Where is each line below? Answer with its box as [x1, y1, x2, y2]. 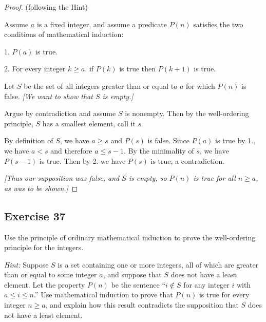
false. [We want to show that [4, 90, 93, 101]
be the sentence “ [111, 279, 166, 290]
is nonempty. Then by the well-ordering [125, 108, 249, 119]
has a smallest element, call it [42, 118, 136, 128]
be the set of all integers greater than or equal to [24, 80, 178, 91]
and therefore [50, 145, 92, 156]
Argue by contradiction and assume [4, 108, 116, 119]
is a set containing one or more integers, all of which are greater [58, 259, 259, 270]
